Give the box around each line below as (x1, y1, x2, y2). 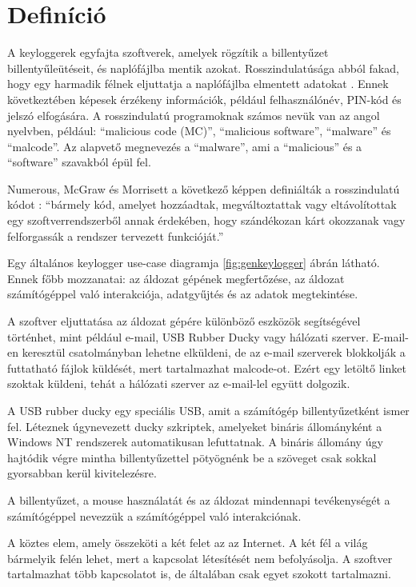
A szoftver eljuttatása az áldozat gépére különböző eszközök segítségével (7, 313, 361, 329)
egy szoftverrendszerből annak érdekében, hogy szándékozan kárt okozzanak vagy (7, 212, 406, 229)
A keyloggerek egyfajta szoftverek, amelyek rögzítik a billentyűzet (7, 44, 329, 61)
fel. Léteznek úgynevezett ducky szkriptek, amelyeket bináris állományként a (7, 417, 382, 434)
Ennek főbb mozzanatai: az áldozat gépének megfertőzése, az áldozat (7, 270, 345, 286)
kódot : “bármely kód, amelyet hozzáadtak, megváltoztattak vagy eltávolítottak (7, 196, 397, 213)
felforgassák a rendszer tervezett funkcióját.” (7, 227, 224, 244)
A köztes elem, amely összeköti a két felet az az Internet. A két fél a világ (7, 534, 368, 551)
